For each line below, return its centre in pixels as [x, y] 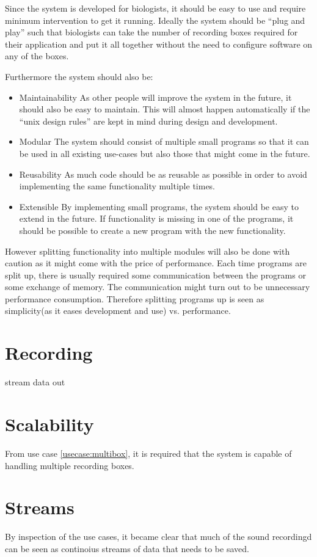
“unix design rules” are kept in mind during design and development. [148, 121]
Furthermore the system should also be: [79, 76]
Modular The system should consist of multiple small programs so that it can [164, 141]
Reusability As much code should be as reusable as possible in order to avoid [163, 174]
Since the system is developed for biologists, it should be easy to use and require [155, 8]
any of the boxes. [37, 56]
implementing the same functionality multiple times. [117, 186]
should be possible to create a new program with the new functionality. [152, 230]
